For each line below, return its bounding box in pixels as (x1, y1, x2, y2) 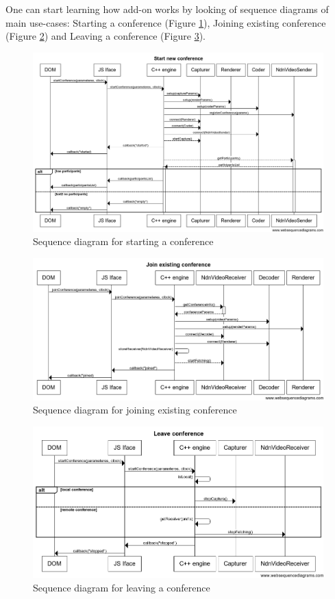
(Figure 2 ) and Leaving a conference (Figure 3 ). (5, 29, 206, 43)
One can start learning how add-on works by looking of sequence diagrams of (5, 2, 329, 16)
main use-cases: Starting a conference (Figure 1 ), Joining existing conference (5, 15, 326, 29)
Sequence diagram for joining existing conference (33, 403, 237, 417)
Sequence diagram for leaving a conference (33, 580, 210, 594)
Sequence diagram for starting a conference (33, 234, 214, 248)
